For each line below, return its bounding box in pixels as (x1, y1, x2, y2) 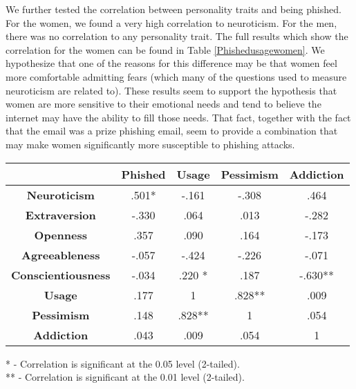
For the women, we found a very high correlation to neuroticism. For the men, (6, 15, 337, 30)
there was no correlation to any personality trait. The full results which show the (6, 29, 348, 43)
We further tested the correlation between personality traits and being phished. (6, 2, 341, 16)
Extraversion (25, 206, 96, 223)
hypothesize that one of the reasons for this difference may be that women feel (6, 56, 337, 70)
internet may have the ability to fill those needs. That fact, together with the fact (6, 110, 351, 124)
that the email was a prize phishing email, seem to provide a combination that (6, 123, 338, 138)
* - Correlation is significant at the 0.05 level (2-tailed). (6, 356, 240, 370)
